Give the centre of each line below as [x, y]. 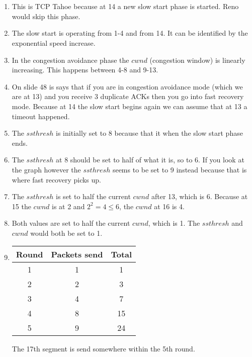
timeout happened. [41, 116]
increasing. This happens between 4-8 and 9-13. [85, 70]
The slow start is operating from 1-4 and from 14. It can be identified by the [130, 33]
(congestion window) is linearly [197, 60]
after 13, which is [178, 196]
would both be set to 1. [66, 233]
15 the [21, 206]
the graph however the [46, 169]
